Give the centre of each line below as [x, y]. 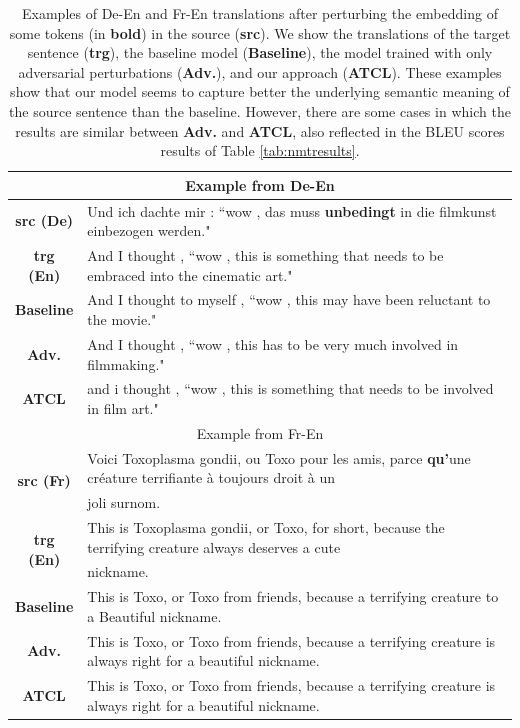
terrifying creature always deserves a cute [214, 546]
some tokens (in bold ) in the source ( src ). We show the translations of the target [260, 32]
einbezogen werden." [149, 230]
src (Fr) [44, 479]
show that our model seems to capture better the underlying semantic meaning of [260, 91]
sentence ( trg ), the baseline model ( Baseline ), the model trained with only [260, 52]
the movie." [122, 319]
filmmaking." [126, 363]
